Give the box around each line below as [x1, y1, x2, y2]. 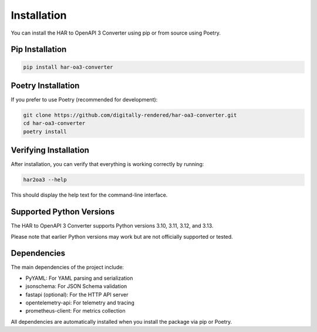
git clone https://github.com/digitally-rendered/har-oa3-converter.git [23, 112, 237, 118]
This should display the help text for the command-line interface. [11, 191, 168, 199]
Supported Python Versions [11, 207, 115, 217]
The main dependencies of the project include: [11, 264, 124, 271]
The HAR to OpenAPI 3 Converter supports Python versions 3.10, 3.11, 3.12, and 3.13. [11, 222, 214, 229]
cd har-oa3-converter [23, 120, 86, 127]
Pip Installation [11, 45, 67, 55]
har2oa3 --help [23, 177, 67, 183]
